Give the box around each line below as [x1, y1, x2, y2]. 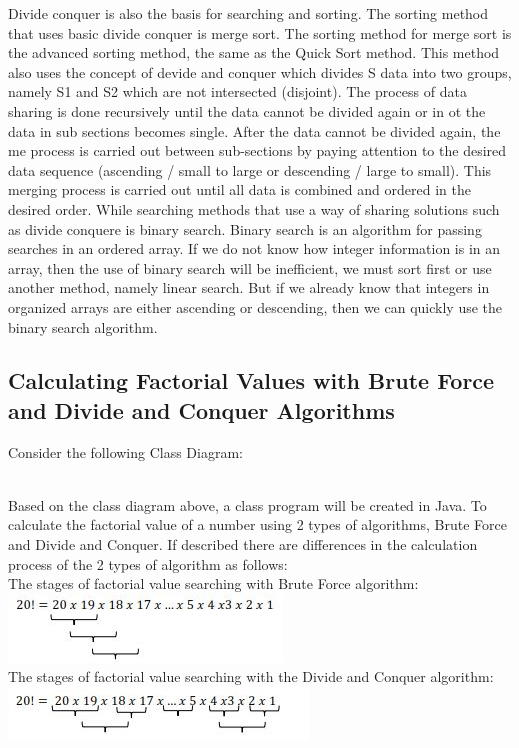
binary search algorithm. [8, 316, 158, 337]
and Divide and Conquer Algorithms [8, 394, 395, 425]
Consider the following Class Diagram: [8, 441, 244, 462]
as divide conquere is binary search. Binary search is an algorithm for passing [8, 218, 482, 239]
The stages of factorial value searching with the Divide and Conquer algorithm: [8, 666, 494, 687]
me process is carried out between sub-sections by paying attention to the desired [8, 140, 507, 161]
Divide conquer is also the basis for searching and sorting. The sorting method [8, 3, 489, 23]
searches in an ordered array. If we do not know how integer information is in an [8, 238, 501, 259]
